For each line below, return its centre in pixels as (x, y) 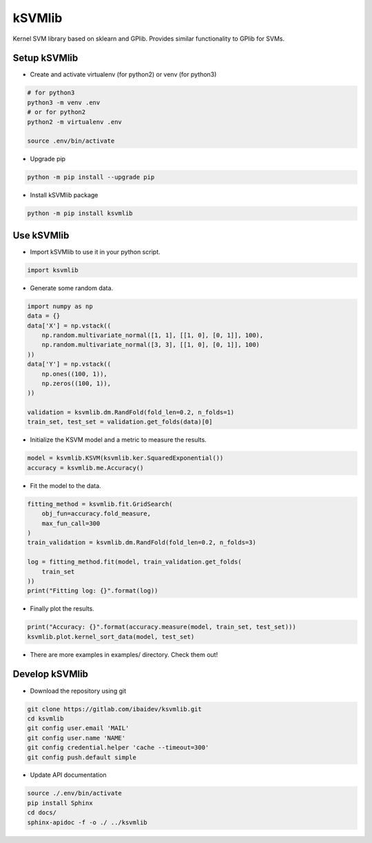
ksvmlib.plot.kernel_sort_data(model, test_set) (111, 637)
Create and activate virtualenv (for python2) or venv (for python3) (123, 74)
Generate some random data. (72, 288)
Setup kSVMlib (45, 58)
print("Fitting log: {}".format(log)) (93, 591)
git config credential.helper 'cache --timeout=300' (118, 748)
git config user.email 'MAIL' (78, 728)
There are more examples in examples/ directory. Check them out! (124, 654)
